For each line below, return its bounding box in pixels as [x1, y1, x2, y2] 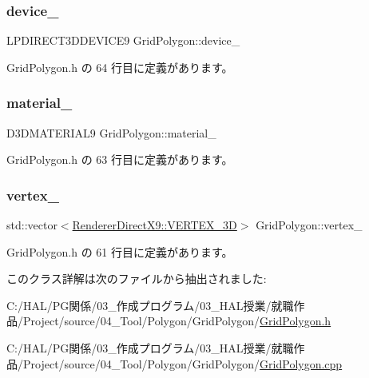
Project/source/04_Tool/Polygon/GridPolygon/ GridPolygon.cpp [22, 355, 343, 372]
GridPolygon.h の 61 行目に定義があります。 [6, 243, 233, 260]
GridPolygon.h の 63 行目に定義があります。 [6, 151, 233, 168]
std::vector [6, 217, 58, 233]
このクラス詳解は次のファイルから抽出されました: [6, 270, 267, 287]
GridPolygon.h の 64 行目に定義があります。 [6, 58, 233, 75]
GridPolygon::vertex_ [256, 217, 363, 233]
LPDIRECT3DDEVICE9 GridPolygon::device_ [6, 32, 240, 49]
